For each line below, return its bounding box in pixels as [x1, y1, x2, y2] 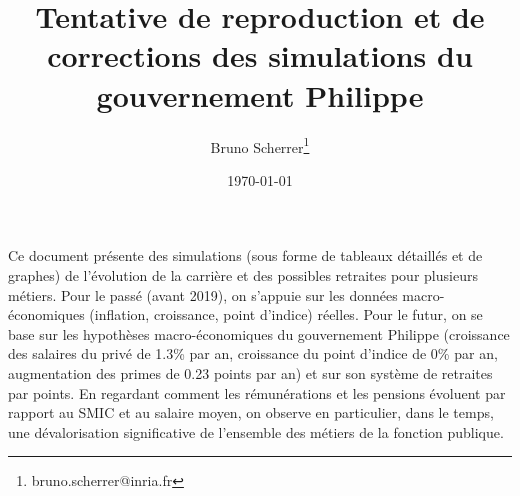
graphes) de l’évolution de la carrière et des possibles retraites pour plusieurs [8, 264, 478, 285]
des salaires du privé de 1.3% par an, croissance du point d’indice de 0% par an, [8, 343, 498, 364]
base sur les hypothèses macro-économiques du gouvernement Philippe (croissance [8, 323, 510, 344]
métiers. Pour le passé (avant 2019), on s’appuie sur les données [8, 284, 398, 305]
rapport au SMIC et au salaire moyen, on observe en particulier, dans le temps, [8, 402, 494, 423]
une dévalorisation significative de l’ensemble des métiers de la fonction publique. [8, 421, 504, 442]
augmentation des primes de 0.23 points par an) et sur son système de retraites [8, 362, 493, 383]
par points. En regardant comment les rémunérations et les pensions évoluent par [8, 382, 506, 403]
